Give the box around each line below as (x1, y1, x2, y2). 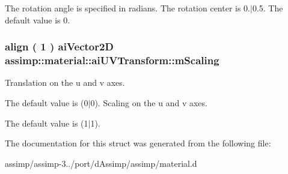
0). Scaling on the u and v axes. (90, 96, 207, 109)
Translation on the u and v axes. (5, 76, 125, 89)
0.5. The (252, 2, 283, 14)
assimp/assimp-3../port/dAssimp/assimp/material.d (5, 157, 197, 169)
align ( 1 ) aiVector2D (5, 39, 114, 54)
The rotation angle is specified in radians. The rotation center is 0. (5, 2, 251, 14)
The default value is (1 (5, 116, 88, 129)
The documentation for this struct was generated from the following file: (5, 137, 271, 149)
